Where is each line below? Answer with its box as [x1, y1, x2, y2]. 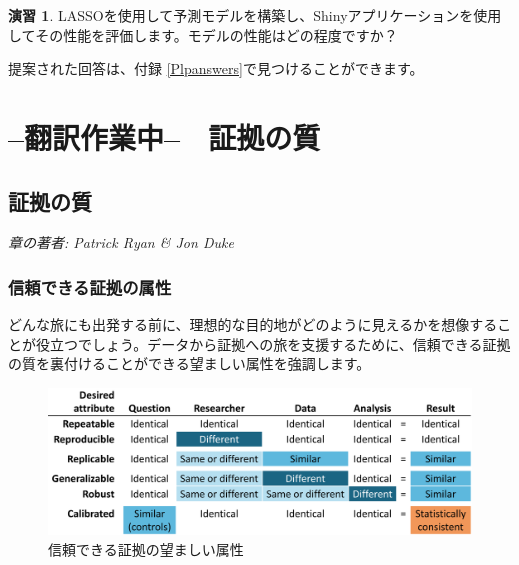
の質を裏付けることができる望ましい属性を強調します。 [8, 353, 371, 374]
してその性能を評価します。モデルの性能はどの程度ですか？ [8, 24, 398, 45]
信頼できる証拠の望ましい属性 [48, 538, 244, 559]
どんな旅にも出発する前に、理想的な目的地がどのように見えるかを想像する [8, 314, 498, 335]
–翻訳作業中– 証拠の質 [8, 116, 321, 157]
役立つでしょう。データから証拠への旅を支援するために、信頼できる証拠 [35, 333, 511, 354]
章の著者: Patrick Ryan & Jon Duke [8, 232, 234, 253]
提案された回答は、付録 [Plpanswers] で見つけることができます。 [8, 58, 424, 79]
